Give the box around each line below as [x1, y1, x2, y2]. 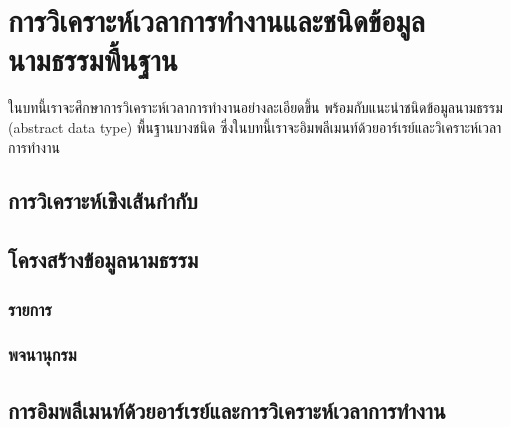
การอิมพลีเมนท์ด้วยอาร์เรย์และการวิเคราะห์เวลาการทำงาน [8, 394, 446, 425]
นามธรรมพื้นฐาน [8, 39, 178, 80]
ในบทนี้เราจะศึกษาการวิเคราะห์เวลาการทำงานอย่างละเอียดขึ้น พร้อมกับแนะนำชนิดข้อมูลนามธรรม [8, 97, 503, 118]
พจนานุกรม [8, 342, 77, 367]
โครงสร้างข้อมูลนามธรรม [8, 244, 199, 275]
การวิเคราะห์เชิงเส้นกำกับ [8, 185, 198, 216]
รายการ [8, 296, 52, 321]
